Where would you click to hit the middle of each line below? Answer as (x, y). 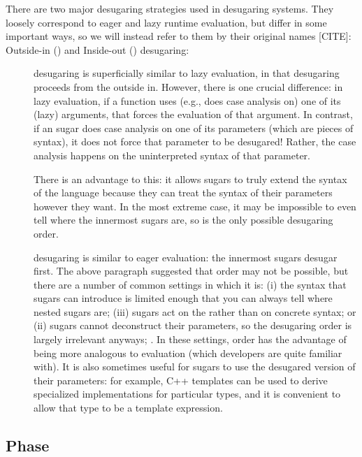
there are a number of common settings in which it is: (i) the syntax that (190, 284)
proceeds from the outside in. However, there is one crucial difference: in (188, 86)
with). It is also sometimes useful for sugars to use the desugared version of (195, 367)
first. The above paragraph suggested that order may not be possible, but (191, 271)
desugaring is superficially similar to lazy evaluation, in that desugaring (187, 73)
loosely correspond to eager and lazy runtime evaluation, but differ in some (166, 22)
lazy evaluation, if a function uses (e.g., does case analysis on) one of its (187, 100)
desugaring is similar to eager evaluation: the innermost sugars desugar (186, 257)
